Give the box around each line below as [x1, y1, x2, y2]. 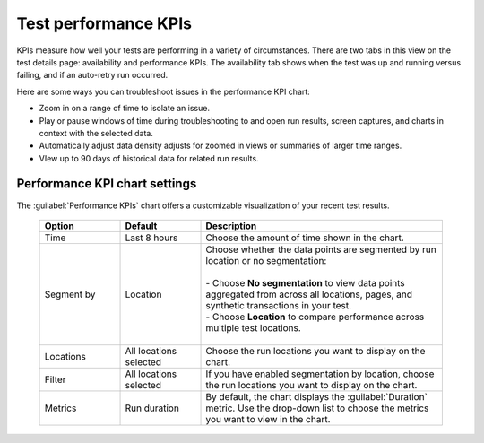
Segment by [44, 288, 96, 300]
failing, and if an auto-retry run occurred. [16, 70, 169, 81]
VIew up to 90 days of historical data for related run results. [39, 152, 259, 163]
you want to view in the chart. [205, 413, 331, 425]
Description [205, 220, 257, 232]
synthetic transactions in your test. [205, 299, 352, 311]
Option [44, 220, 75, 232]
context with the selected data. [39, 127, 154, 138]
